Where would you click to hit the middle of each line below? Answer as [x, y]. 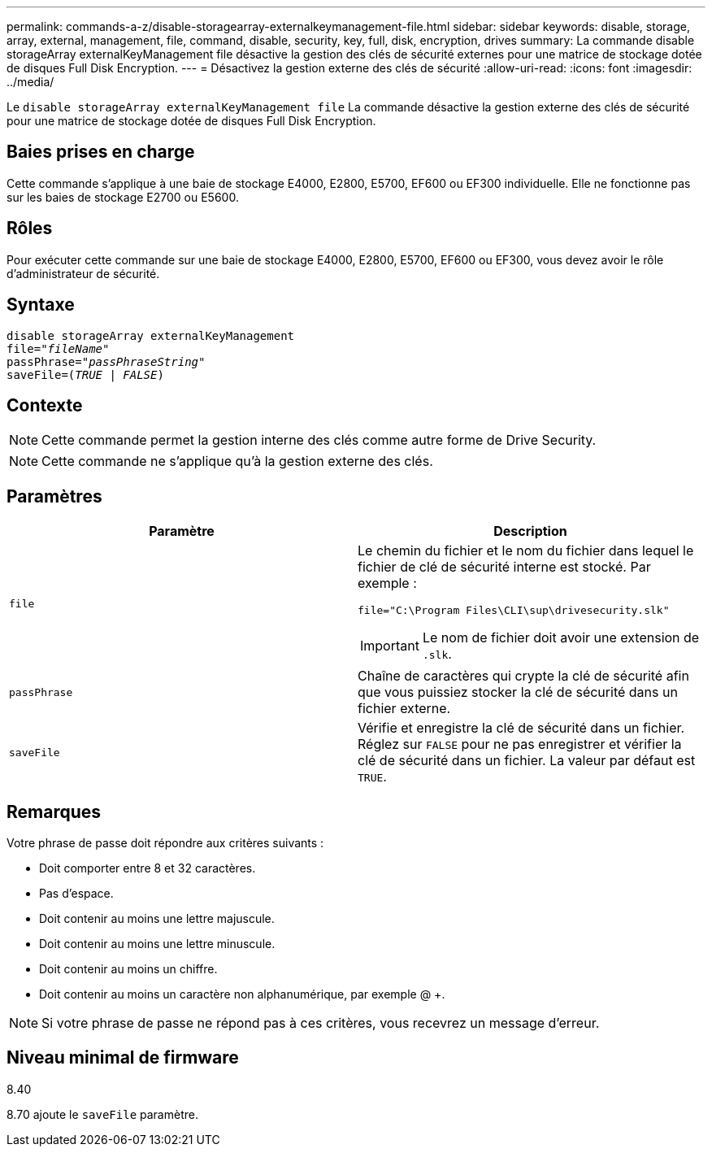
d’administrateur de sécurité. [83, 273]
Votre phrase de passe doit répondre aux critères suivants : [165, 843]
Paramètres [54, 496]
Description [530, 531]
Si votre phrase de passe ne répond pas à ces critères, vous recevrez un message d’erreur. [321, 1023]
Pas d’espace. [76, 894]
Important [390, 646]
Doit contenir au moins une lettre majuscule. [157, 919]
